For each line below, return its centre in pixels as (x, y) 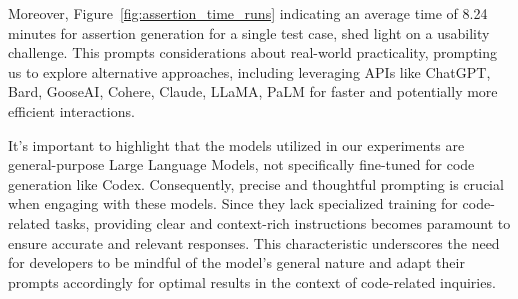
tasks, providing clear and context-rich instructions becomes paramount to (282, 222)
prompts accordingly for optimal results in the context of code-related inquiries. (252, 281)
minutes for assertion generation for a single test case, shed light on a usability (249, 32)
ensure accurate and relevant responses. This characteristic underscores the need (254, 242)
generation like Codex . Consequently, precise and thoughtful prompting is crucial (256, 183)
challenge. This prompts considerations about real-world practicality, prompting (253, 52)
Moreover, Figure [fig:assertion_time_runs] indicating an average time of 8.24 (248, 13)
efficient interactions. (71, 110)
